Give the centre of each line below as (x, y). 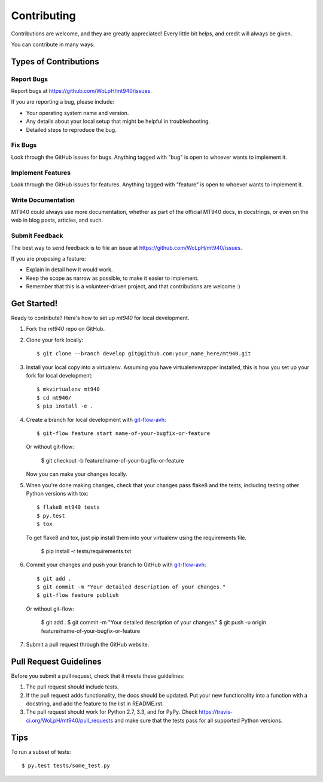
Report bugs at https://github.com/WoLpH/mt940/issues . (81, 91)
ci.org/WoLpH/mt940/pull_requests (70, 720)
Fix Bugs (24, 145)
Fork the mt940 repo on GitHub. (65, 329)
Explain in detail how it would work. (69, 270)
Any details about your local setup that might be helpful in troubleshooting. (118, 121)
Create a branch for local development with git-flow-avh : (96, 419)
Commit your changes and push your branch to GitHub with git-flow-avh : (116, 565)
